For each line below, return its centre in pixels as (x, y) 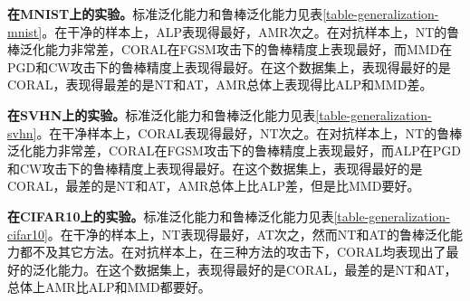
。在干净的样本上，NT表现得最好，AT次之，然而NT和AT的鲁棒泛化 (249, 234)
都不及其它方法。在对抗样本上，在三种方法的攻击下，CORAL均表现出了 (233, 252)
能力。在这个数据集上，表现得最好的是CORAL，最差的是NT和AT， (257, 269)
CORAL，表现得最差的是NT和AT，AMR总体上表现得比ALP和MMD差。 (220, 85)
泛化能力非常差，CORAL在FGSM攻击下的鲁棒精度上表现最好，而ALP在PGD (234, 150)
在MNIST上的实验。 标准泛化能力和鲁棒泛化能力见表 (165, 14)
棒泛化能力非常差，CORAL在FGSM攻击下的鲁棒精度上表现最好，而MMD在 (230, 49)
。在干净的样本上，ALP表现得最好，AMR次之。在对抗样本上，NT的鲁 (251, 31)
